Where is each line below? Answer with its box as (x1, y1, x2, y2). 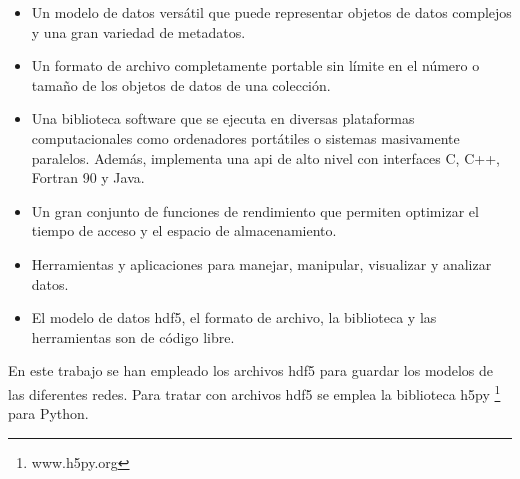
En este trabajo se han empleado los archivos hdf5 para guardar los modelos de (8, 360, 494, 381)
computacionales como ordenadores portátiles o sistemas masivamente (31, 127, 460, 148)
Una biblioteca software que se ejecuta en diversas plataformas (31, 108, 415, 129)
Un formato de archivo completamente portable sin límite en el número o (31, 55, 480, 76)
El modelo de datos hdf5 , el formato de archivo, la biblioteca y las (31, 307, 437, 328)
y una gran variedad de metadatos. (31, 21, 246, 42)
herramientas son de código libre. (31, 326, 235, 347)
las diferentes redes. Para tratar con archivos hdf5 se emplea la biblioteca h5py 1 (8, 380, 501, 404)
